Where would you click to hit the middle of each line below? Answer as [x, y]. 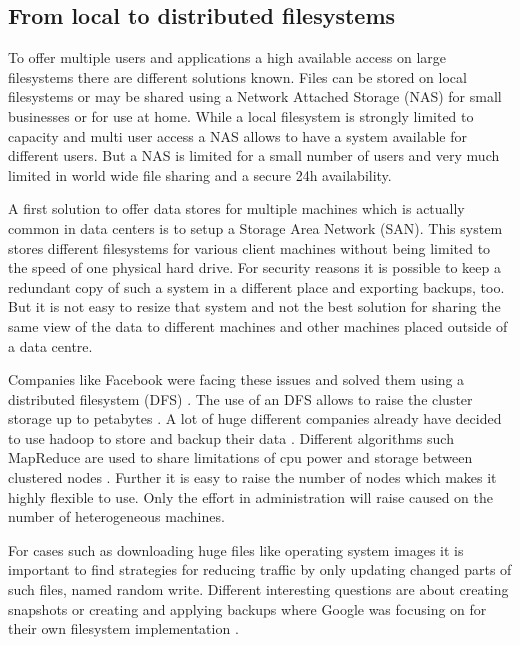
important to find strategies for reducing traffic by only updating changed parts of [260, 569]
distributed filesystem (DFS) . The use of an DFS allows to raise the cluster [240, 398]
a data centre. [50, 345]
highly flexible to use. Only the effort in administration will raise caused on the [251, 496]
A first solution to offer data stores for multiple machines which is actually [236, 208]
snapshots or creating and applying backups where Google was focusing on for [247, 608]
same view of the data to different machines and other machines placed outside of [258, 325]
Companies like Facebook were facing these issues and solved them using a [236, 379]
